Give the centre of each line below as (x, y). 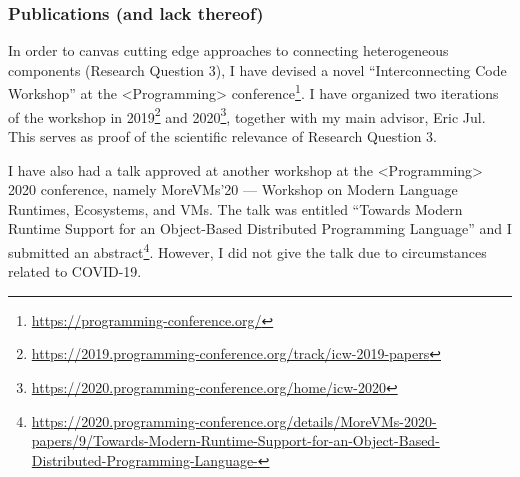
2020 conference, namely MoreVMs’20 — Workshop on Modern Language (233, 189)
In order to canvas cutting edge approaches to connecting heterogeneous (228, 50)
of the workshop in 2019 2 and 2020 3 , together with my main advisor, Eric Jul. (247, 115)
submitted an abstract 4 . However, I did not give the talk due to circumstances (247, 250)
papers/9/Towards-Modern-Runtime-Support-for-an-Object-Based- (235, 440)
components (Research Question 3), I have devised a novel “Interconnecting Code (257, 69)
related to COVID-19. (75, 271)
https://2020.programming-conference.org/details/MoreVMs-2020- (234, 420)
